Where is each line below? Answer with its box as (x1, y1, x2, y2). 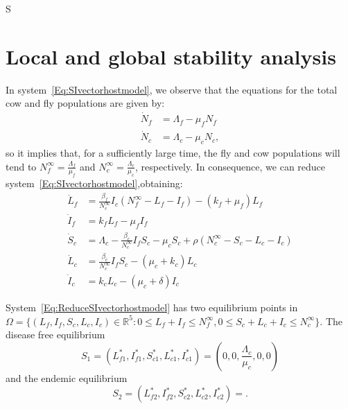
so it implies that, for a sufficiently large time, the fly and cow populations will (6, 146, 340, 159)
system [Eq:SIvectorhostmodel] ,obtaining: (6, 176, 183, 191)
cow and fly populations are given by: (6, 96, 165, 110)
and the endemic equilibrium (6, 370, 128, 385)
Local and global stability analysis (6, 42, 336, 70)
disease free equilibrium (6, 327, 105, 342)
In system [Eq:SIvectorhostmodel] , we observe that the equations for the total (6, 82, 338, 96)
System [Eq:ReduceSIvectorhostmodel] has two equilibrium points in (6, 300, 298, 314)
